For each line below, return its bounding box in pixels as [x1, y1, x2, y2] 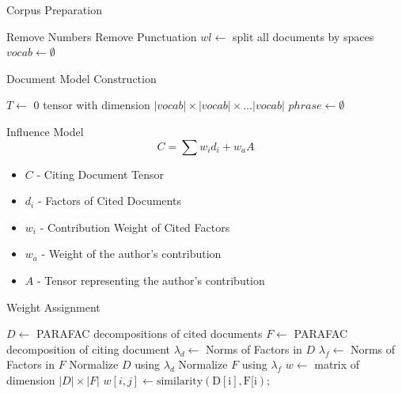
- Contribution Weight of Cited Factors [40, 218, 230, 235]
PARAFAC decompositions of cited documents [36, 325, 263, 342]
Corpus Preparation [6, 2, 102, 17]
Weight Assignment [6, 298, 100, 315]
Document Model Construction [6, 70, 157, 86]
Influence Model [6, 123, 84, 139]
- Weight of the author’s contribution [41, 245, 222, 262]
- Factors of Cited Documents [37, 192, 181, 209]
